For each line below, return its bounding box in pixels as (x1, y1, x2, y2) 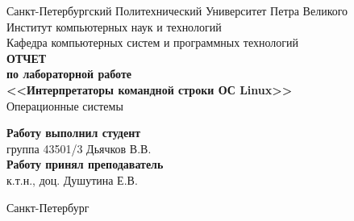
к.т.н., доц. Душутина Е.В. (6, 171, 138, 188)
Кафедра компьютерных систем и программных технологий (6, 34, 299, 51)
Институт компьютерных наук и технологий (6, 18, 222, 35)
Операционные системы (6, 97, 123, 114)
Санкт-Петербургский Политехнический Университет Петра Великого (6, 2, 348, 19)
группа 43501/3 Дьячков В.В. (6, 140, 152, 156)
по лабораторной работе (6, 65, 132, 82)
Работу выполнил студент (6, 124, 141, 141)
